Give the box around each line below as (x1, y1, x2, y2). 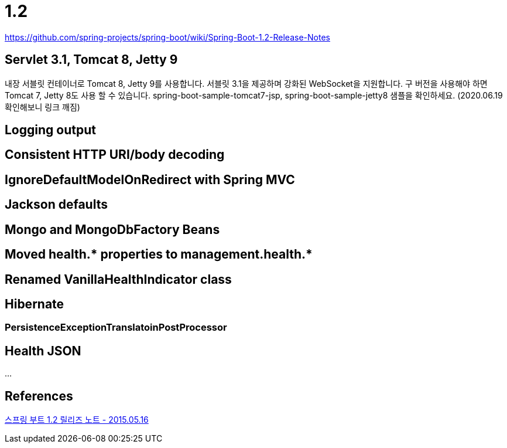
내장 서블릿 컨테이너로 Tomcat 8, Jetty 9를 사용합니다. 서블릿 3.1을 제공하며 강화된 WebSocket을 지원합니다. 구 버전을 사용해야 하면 (5, 78, 488, 89)
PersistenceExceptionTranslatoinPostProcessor (5, 321, 227, 334)
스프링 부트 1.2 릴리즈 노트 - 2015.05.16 (5, 415, 149, 425)
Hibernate (5, 296, 64, 311)
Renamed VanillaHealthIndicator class (5, 271, 232, 287)
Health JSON (5, 343, 81, 358)
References (5, 388, 73, 403)
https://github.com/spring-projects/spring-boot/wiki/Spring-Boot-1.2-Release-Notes (5, 32, 330, 42)
